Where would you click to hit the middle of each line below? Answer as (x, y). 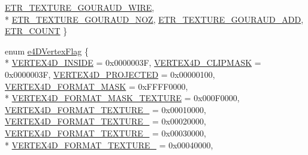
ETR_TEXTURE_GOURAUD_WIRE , (80, 7)
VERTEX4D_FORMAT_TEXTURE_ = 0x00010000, (105, 109)
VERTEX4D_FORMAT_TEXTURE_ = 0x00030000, (105, 133)
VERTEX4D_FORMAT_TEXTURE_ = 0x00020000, (105, 121)
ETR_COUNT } (36, 31)
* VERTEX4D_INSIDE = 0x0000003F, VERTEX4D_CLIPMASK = (133, 63)
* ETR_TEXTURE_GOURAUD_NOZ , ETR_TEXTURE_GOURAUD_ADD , (154, 19)
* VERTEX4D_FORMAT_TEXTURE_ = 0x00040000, (109, 145)
